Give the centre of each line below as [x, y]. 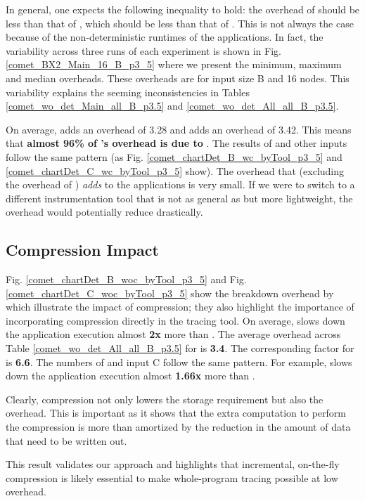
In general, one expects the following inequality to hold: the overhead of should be [183, 9]
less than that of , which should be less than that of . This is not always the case [180, 23]
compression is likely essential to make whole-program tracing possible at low [172, 477]
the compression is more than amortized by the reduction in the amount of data [178, 427]
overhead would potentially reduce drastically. [104, 212]
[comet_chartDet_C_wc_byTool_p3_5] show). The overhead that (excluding [175, 170]
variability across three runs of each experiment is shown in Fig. [143, 50]
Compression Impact [82, 250]
